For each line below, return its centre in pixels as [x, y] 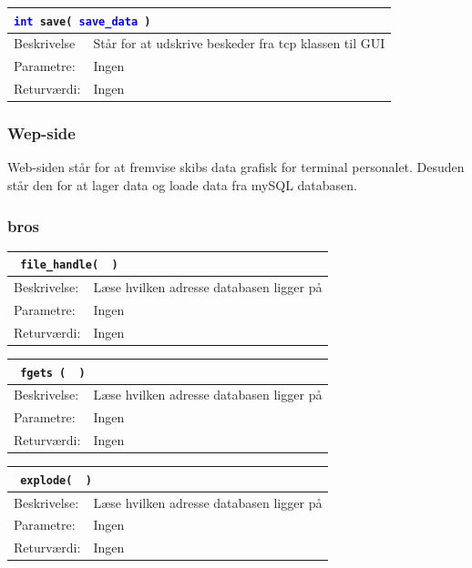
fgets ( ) [53, 373]
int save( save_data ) [82, 21]
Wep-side [41, 133]
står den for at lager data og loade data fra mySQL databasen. [182, 185]
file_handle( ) [69, 265]
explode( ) [56, 480]
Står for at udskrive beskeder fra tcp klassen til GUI [239, 43]
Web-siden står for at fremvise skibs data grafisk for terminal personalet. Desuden [236, 167]
